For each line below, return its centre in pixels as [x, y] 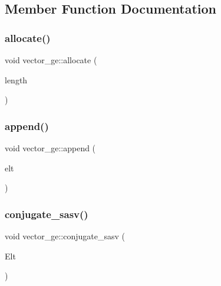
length [16, 79]
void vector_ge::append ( [50, 148]
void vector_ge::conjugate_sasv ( [65, 236]
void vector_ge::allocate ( [51, 60]
